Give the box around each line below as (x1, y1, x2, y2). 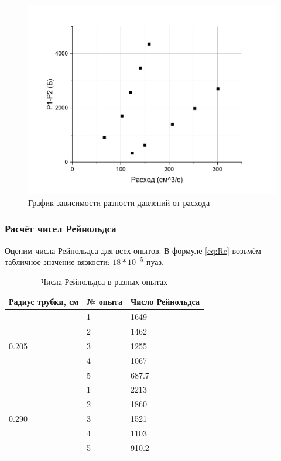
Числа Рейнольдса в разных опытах (40, 275, 167, 287)
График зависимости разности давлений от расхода (28, 196, 210, 208)
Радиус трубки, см (9, 295, 79, 308)
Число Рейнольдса (130, 295, 200, 308)
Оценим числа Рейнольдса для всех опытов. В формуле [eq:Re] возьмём (5, 244, 261, 256)
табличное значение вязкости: (5, 256, 110, 268)
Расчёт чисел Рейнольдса (5, 221, 116, 236)
